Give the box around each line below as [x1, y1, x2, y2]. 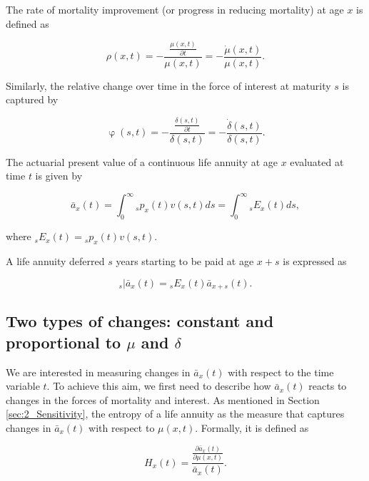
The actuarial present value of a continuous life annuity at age [6, 154, 278, 169]
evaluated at [290, 154, 344, 169]
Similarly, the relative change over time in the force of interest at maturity [6, 78, 331, 93]
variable [6, 378, 40, 393]
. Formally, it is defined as [195, 420, 309, 435]
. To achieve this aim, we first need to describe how [46, 378, 271, 393]
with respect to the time [228, 364, 334, 379]
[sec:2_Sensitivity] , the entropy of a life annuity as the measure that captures [6, 406, 345, 421]
